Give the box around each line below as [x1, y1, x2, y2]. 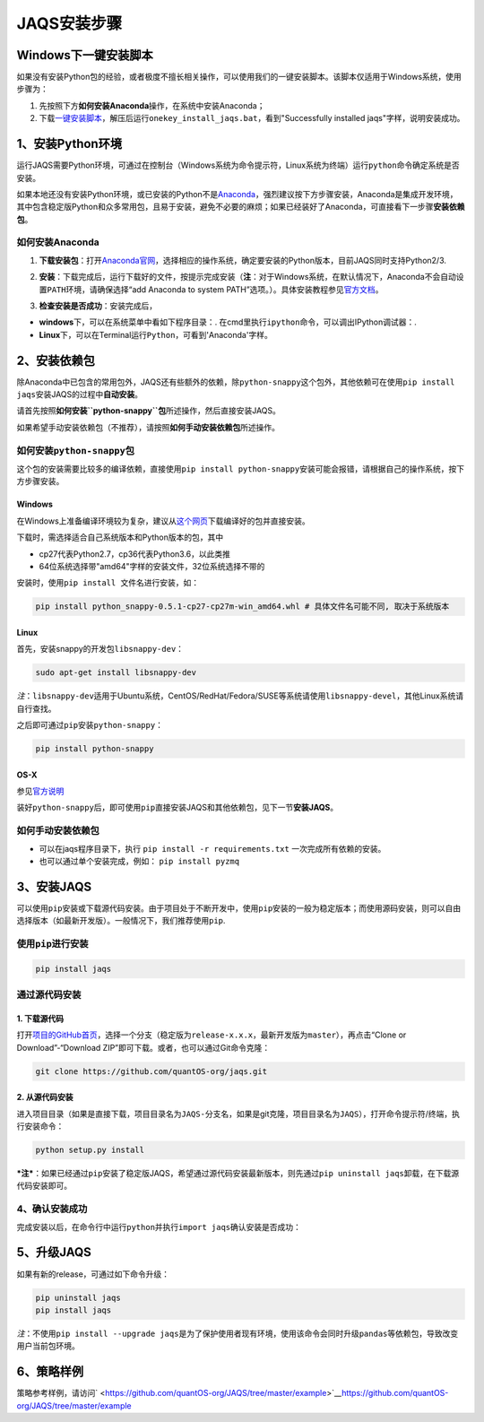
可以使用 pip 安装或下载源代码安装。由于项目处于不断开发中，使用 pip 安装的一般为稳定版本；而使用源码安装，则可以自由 [16, 902, 462, 914]
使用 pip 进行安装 [16, 938, 89, 950]
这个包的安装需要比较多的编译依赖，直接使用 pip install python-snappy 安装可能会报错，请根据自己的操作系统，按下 [16, 464, 465, 474]
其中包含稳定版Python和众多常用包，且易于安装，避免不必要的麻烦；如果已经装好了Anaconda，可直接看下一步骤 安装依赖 [16, 202, 465, 212]
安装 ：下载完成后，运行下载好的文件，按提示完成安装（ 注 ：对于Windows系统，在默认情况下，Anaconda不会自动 [39, 272, 456, 282]
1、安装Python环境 [16, 136, 123, 152]
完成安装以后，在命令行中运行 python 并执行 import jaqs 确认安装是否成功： [16, 1221, 302, 1232]
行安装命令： [16, 1121, 65, 1132]
